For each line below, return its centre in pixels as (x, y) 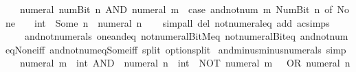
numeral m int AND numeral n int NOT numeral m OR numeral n (185, 63)
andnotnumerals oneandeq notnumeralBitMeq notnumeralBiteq (160, 36)
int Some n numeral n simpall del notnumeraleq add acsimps (182, 22)
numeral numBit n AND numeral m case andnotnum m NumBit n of (176, 9)
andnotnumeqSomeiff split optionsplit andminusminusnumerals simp (198, 49)
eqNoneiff (25, 49)
